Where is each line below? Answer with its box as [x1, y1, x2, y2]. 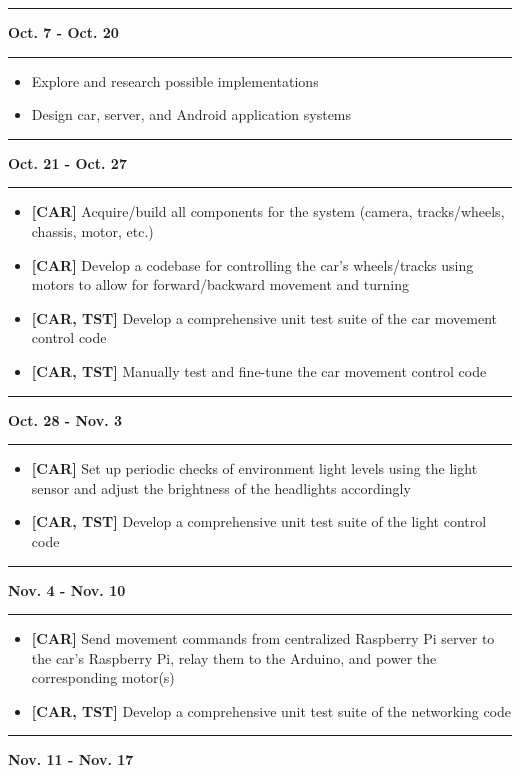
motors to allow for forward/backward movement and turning [31, 274, 409, 295]
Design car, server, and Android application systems [31, 104, 352, 125]
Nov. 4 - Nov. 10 [8, 579, 126, 600]
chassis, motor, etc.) [31, 220, 154, 241]
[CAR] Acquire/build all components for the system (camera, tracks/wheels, [31, 201, 505, 222]
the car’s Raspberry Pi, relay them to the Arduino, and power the [31, 647, 437, 668]
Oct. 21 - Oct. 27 [8, 152, 127, 173]
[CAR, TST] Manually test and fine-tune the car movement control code [31, 360, 487, 381]
